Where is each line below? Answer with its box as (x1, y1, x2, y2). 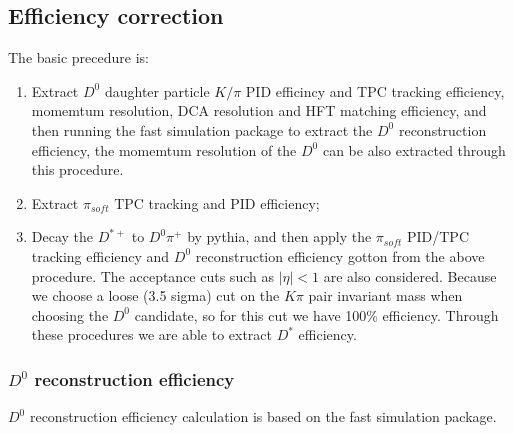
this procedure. (31, 159, 124, 180)
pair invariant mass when (308, 285, 463, 306)
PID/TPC (406, 226, 470, 247)
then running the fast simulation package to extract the (31, 119, 373, 140)
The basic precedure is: (8, 47, 149, 68)
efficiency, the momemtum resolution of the (31, 139, 297, 160)
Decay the (31, 226, 94, 247)
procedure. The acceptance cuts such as (31, 265, 274, 286)
